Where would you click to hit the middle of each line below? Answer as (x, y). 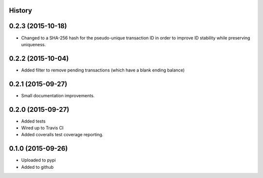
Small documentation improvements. (58, 95)
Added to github (37, 167)
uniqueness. (34, 44)
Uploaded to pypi (38, 160)
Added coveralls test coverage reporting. (62, 135)
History (21, 10)
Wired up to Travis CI (42, 128)
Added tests (33, 121)
